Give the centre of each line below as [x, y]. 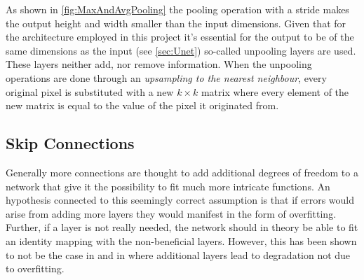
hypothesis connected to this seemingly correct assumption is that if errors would [180, 200]
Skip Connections [70, 143]
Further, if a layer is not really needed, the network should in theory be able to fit [182, 227]
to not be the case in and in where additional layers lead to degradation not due [178, 254]
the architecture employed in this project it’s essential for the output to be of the [180, 37]
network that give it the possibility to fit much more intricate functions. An [168, 186]
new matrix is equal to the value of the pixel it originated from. [142, 105]
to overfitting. [35, 268]
